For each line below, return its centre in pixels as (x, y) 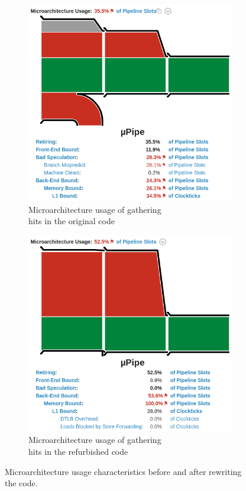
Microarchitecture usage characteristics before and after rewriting (123, 471)
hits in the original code (72, 221)
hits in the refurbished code (78, 451)
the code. (21, 483)
